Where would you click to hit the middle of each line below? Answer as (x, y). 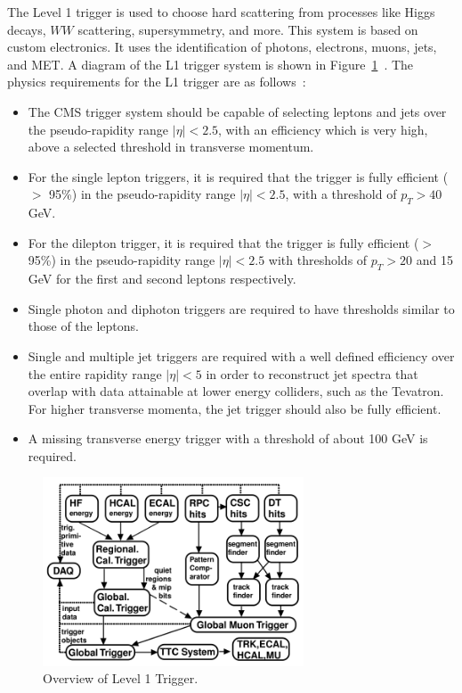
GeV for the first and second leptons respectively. (162, 279)
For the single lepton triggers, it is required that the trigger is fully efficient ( (238, 176)
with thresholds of (318, 260)
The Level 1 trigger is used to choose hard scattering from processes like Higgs (221, 12)
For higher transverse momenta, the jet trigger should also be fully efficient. (235, 408)
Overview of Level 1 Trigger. (121, 678)
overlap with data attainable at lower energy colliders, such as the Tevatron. (236, 391)
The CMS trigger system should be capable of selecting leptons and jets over (237, 111)
